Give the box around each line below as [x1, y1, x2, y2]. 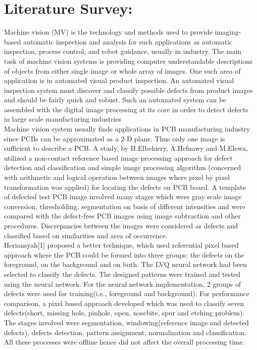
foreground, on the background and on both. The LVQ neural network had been [4, 259, 247, 269]
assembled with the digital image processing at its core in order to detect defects [4, 104, 249, 114]
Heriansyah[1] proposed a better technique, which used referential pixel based [4, 240, 239, 250]
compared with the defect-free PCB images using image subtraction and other [4, 211, 241, 221]
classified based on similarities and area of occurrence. [4, 230, 168, 240]
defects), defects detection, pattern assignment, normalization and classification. [4, 327, 247, 337]
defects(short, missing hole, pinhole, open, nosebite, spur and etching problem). [4, 307, 245, 318]
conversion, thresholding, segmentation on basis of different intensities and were [4, 201, 246, 211]
